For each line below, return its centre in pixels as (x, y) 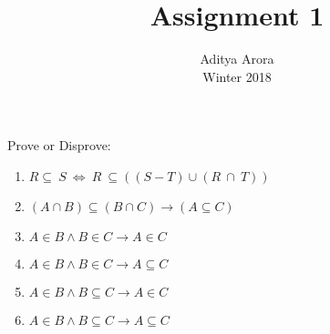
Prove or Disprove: (59, 145)
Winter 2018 (237, 76)
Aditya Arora (237, 59)
